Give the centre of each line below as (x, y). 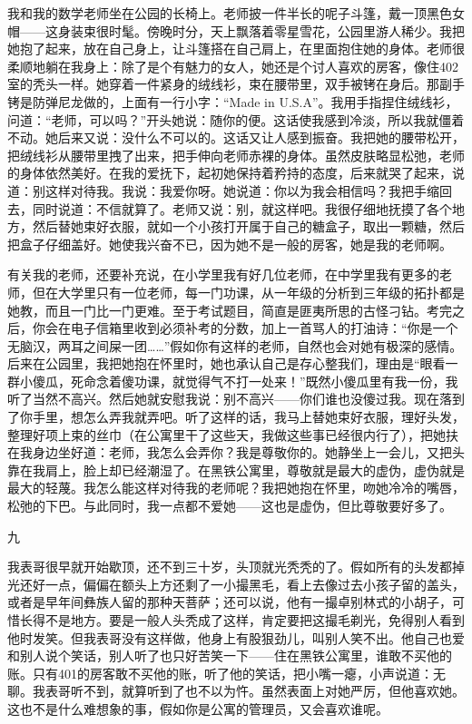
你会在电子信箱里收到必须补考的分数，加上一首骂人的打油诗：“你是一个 (245, 328)
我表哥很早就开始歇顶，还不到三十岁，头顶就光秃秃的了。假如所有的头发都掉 (236, 567)
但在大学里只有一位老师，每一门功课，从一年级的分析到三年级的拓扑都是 (248, 292)
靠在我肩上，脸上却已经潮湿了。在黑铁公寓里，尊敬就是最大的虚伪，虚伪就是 (236, 470)
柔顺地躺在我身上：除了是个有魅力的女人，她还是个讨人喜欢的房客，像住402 (233, 66)
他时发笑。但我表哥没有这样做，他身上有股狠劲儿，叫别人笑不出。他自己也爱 (236, 637)
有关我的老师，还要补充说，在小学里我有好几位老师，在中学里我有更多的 (223, 274)
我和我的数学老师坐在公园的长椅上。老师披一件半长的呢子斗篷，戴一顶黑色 (230, 13)
